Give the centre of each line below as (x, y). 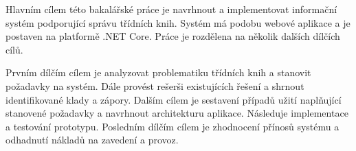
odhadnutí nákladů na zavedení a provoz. (92, 140)
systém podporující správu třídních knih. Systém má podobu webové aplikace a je (178, 22)
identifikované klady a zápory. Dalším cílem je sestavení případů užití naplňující (174, 99)
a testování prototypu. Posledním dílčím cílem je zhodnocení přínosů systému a (173, 126)
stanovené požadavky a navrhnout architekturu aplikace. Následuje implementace (177, 113)
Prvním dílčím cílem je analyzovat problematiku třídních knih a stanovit (158, 72)
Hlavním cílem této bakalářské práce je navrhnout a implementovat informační (171, 9)
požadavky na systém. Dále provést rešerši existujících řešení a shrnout (155, 85)
